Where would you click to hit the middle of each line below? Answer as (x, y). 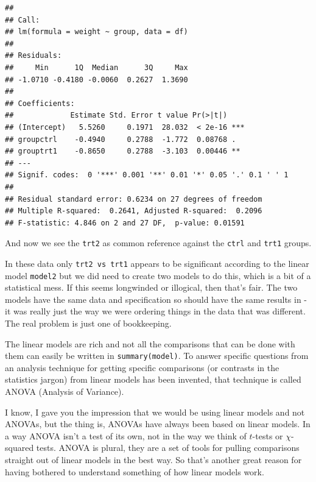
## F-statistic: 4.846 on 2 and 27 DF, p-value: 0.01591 (125, 223)
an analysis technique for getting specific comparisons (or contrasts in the (142, 367)
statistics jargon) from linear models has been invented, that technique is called (153, 379)
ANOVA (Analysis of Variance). (65, 392)
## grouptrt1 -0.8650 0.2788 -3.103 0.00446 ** (123, 151)
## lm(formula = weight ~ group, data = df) (97, 32)
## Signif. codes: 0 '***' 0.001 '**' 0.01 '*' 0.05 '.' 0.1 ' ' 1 (147, 175)
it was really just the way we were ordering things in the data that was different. (155, 311)
